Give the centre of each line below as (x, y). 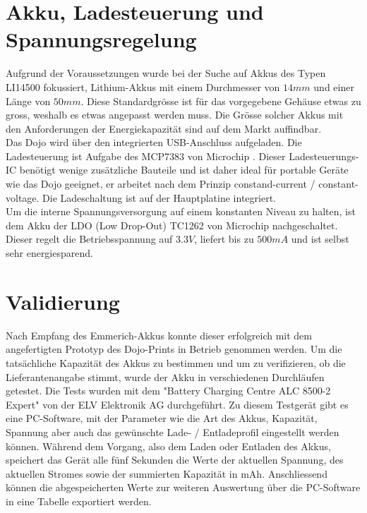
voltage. (23, 197)
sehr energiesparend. (49, 253)
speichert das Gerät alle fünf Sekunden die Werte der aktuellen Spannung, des (175, 460)
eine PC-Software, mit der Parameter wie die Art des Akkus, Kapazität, (162, 418)
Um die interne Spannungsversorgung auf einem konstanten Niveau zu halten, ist (181, 211)
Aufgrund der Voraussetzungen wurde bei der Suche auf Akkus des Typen (166, 73)
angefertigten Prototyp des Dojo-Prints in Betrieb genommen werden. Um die (174, 349)
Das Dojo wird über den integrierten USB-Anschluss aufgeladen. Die (154, 142)
